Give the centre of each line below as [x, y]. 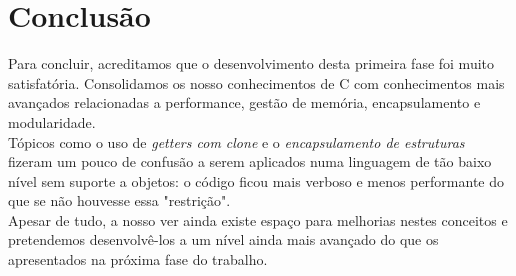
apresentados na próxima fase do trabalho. [138, 259]
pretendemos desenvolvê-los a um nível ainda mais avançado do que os [223, 239]
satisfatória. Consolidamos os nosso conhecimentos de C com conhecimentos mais [256, 82]
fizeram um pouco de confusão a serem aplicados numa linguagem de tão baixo [250, 161]
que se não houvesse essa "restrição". [119, 200]
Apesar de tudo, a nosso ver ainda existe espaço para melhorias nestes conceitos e [258, 219]
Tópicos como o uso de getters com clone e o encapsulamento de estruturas [236, 141]
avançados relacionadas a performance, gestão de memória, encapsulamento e [244, 102]
